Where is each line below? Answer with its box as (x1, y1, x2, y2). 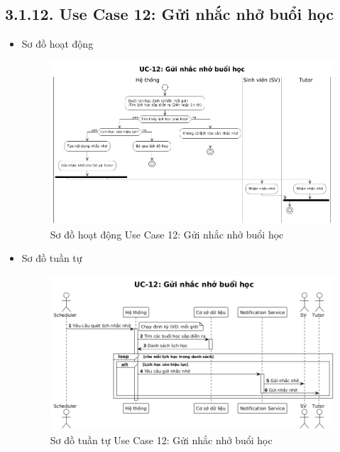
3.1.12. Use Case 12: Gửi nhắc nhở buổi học (5, 3, 334, 25)
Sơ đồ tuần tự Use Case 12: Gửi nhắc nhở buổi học (50, 432, 273, 447)
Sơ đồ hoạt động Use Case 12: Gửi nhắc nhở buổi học (50, 226, 284, 241)
